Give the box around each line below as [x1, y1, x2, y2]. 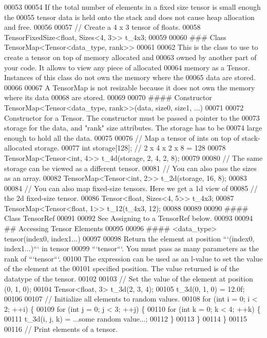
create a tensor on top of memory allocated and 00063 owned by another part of [4, 51, 257, 62]
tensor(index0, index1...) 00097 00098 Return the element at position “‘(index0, [4, 233, 255, 243]
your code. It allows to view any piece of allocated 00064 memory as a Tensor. [4, 62, 250, 72]
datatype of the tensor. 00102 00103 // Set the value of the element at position [4, 273, 253, 284]
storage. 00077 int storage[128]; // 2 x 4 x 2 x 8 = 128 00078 [34, 142, 226, 153]
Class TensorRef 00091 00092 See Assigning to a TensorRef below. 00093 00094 [4, 213, 253, 223]
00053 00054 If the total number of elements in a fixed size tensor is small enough [4, 2, 261, 12]
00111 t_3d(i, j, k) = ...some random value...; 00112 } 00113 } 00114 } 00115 [4, 313, 247, 324]
